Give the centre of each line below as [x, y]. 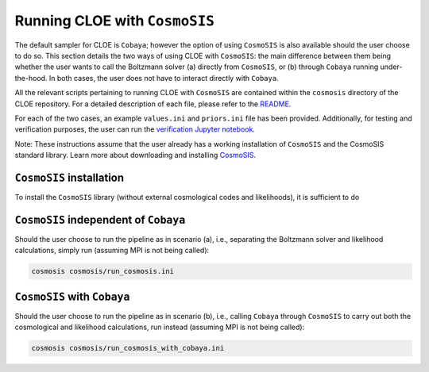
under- [391, 67]
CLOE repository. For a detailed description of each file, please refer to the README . [153, 104]
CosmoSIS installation [70, 177]
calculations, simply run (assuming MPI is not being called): [112, 251]
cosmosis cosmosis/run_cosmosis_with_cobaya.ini [128, 348]
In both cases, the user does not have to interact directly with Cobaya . [164, 78]
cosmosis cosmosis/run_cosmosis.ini [103, 271]
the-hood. [31, 78]
